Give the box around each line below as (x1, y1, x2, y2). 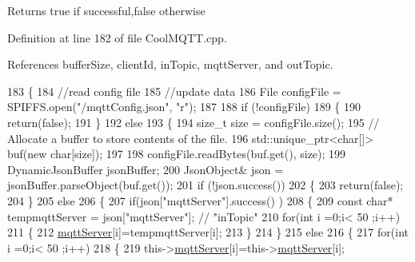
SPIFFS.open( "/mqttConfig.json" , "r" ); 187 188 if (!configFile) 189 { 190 (7, 98, 361, 115)
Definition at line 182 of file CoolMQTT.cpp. (7, 29, 227, 46)
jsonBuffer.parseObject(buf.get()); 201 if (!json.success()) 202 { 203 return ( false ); (7, 177, 404, 193)
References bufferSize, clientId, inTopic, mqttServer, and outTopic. (7, 56, 333, 73)
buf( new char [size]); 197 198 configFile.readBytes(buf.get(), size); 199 (7, 145, 346, 162)
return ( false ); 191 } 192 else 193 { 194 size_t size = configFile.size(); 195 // (7, 113, 380, 130)
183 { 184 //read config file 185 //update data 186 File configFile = (7, 82, 341, 99)
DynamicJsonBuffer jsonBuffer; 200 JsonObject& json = (7, 161, 284, 177)
